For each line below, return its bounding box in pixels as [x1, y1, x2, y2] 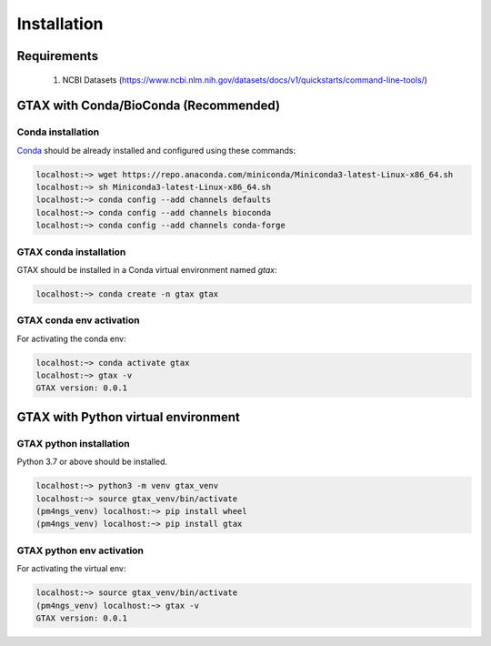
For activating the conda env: [16, 333, 126, 344]
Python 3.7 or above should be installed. [16, 456, 168, 468]
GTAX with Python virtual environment [16, 409, 240, 425]
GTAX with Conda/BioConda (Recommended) [16, 98, 281, 114]
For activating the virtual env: [16, 563, 126, 574]
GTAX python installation [16, 437, 131, 449]
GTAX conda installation [16, 246, 126, 258]
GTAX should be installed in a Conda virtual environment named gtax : [16, 265, 277, 275]
